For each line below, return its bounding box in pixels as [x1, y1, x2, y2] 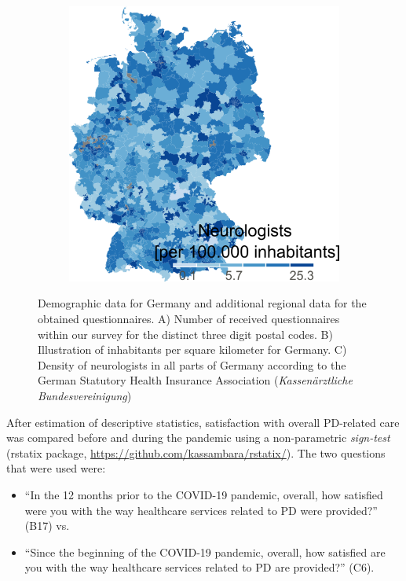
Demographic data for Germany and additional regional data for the [38, 295, 367, 311]
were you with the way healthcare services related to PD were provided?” [24, 502, 378, 518]
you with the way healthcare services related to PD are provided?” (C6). [24, 559, 375, 575]
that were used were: [6, 460, 106, 476]
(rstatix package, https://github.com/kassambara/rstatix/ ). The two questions [6, 444, 386, 461]
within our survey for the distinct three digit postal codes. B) [38, 325, 333, 342]
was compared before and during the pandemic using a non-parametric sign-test [6, 429, 390, 446]
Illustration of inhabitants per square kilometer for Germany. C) [38, 341, 347, 358]
